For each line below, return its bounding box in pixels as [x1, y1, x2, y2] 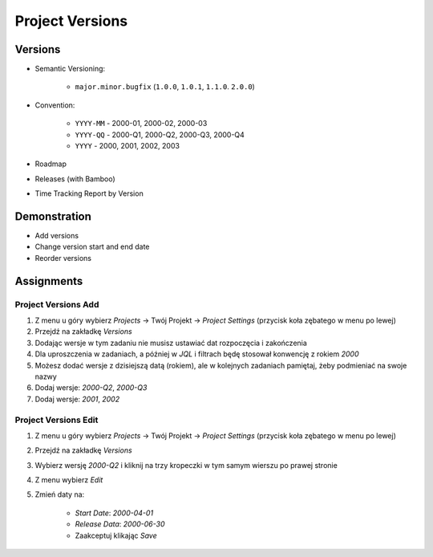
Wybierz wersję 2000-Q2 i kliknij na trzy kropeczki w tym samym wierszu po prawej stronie [34, 460, 338, 470]
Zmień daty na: [34, 490, 85, 499]
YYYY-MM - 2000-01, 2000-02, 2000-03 [75, 119, 208, 128]
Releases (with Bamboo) [34, 173, 115, 184]
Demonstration [14, 209, 92, 223]
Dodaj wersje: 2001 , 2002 [34, 394, 120, 404]
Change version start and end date [34, 242, 150, 252]
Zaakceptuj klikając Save [75, 531, 158, 540]
